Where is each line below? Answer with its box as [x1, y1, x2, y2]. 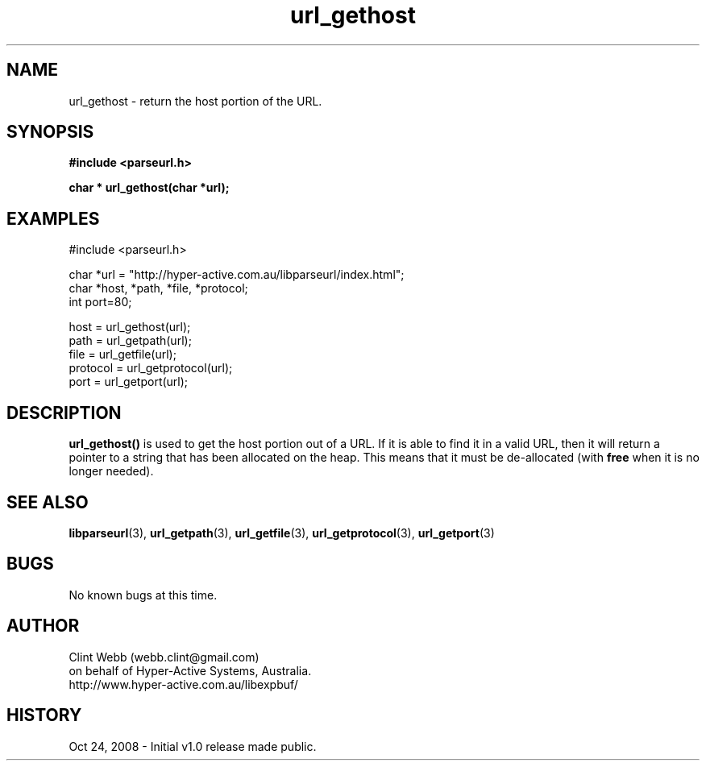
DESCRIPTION [6, 402, 122, 423]
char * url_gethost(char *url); [69, 180, 230, 195]
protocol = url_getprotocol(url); [69, 361, 233, 375]
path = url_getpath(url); [69, 334, 192, 348]
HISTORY [6, 705, 82, 726]
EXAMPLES [6, 208, 100, 229]
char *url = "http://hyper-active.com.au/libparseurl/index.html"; [69, 267, 405, 282]
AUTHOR [6, 616, 80, 636]
